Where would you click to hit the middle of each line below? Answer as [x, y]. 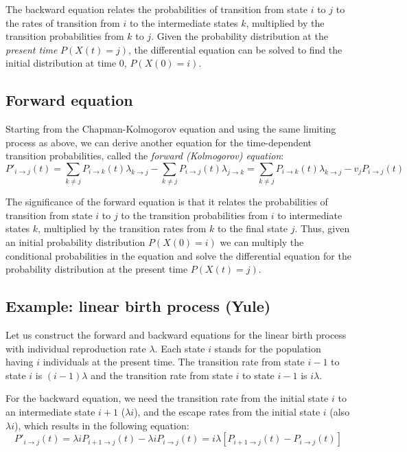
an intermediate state [50, 412]
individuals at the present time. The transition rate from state [174, 362]
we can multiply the [262, 242]
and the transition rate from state [162, 375]
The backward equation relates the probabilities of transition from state [156, 9]
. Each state [180, 348]
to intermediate [310, 215]
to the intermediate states [184, 22]
